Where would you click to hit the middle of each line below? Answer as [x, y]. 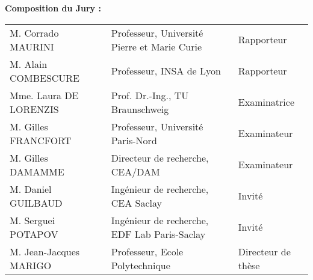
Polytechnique [141, 265]
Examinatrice [266, 102]
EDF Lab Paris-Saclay [158, 234]
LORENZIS [34, 109]
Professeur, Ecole [147, 251]
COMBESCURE [45, 78]
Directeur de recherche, [160, 157]
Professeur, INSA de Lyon [166, 71]
